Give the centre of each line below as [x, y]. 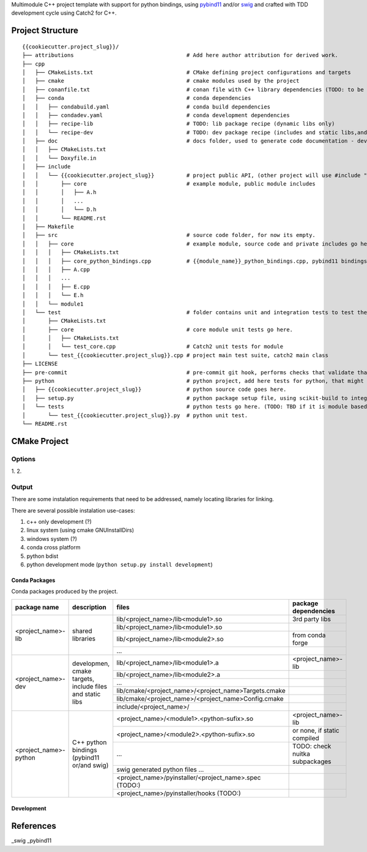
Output [22, 487]
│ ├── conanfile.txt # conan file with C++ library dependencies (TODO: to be [193, 89]
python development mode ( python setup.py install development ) [120, 565]
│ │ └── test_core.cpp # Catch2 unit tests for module [153, 347]
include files [90, 687]
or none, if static [316, 730]
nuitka [301, 753]
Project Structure [45, 31]
